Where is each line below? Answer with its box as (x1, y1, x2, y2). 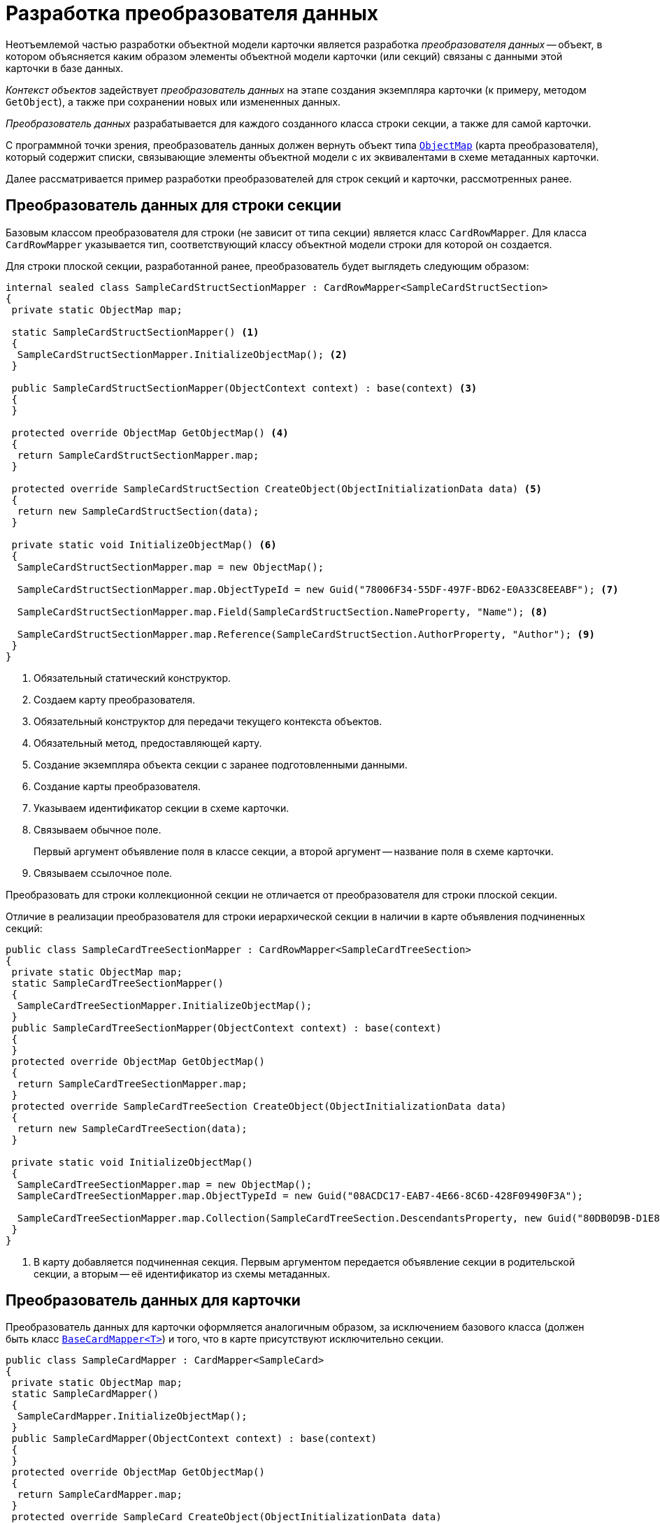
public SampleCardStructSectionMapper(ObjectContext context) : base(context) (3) (11, 382, 478, 394)
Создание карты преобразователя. (34, 780, 201, 792)
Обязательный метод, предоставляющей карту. (34, 736, 262, 749)
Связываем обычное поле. (34, 823, 162, 836)
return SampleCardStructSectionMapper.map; (17, 449, 259, 461)
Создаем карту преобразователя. (34, 693, 196, 706)
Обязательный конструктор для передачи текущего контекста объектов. (34, 715, 382, 727)
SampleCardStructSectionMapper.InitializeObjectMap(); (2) (17, 348, 347, 360)
